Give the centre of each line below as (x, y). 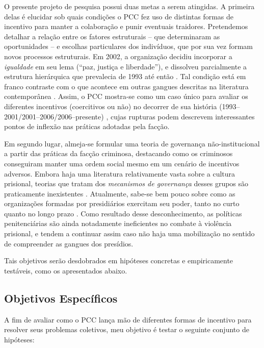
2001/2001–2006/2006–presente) (54, 116)
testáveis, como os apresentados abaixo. (66, 270)
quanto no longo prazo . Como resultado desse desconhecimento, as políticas (123, 213)
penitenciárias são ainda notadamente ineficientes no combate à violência (118, 223)
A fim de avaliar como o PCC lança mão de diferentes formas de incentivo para (128, 319)
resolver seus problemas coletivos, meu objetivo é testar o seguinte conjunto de (127, 329)
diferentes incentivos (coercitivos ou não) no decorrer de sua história (111, 106)
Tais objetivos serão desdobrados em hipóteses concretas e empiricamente (119, 260)
